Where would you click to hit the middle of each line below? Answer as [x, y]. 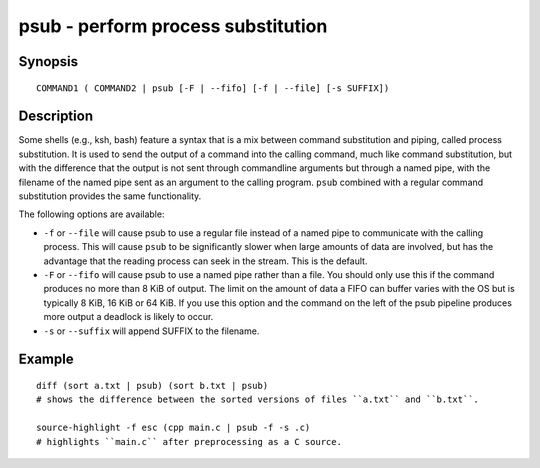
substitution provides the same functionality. [110, 196]
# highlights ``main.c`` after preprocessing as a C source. [189, 441]
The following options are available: [91, 214]
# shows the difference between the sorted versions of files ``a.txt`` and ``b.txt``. [258, 399]
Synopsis [48, 61]
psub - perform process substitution [173, 26]
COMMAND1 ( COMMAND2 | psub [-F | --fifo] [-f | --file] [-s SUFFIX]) [213, 88]
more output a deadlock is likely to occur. [128, 317]
